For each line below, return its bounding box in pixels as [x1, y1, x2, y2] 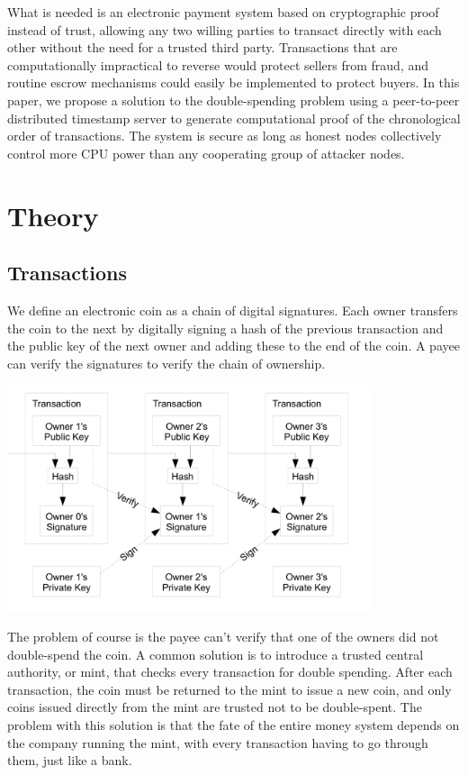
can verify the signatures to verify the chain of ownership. [7, 353, 326, 372]
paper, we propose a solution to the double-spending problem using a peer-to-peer [7, 90, 460, 109]
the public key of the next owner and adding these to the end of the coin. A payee [7, 336, 460, 355]
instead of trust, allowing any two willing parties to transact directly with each [7, 20, 442, 39]
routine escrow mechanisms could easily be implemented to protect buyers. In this [7, 73, 460, 92]
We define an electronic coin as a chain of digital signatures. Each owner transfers [7, 300, 458, 319]
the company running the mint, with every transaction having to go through [7, 733, 428, 752]
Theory [7, 196, 99, 233]
